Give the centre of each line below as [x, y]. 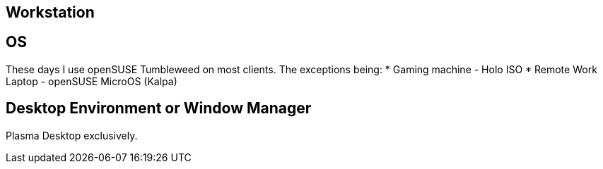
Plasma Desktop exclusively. [72, 135]
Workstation [50, 12]
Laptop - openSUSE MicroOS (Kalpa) [92, 81]
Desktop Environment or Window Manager [159, 108]
